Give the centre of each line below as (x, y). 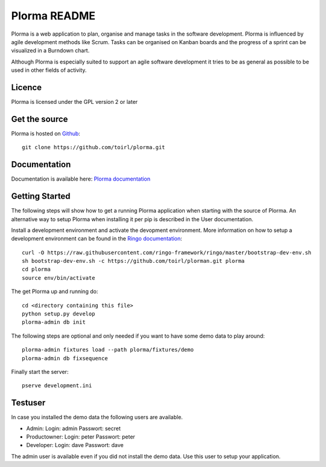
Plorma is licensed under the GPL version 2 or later (75, 102)
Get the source (40, 119)
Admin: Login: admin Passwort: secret (73, 428)
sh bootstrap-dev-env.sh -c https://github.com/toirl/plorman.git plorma (133, 261)
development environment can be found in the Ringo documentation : (97, 239)
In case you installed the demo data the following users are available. (97, 417)
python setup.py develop (59, 314)
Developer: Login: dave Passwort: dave (75, 445)
